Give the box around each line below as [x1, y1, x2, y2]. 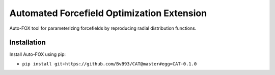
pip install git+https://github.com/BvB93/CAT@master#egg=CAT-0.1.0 [22, 61, 197, 66]
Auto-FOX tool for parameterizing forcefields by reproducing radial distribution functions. [9, 25, 197, 31]
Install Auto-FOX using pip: [9, 51, 66, 57]
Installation [9, 38, 46, 47]
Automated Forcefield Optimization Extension [9, 8, 207, 19]
